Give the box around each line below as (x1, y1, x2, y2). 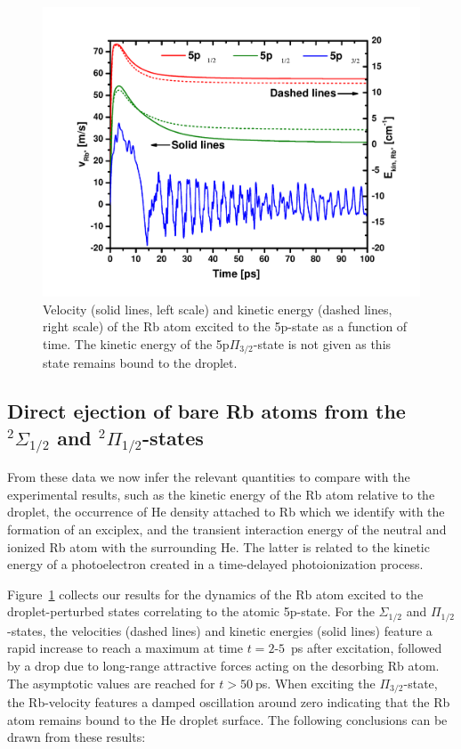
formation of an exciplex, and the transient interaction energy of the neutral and (7, 519, 447, 538)
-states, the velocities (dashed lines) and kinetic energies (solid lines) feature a (7, 621, 433, 639)
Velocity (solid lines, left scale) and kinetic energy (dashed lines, (43, 299, 392, 318)
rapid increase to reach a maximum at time (7, 639, 243, 657)
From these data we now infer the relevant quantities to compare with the (7, 468, 410, 486)
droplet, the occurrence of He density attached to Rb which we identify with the (7, 502, 445, 521)
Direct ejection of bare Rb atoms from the (7, 397, 406, 425)
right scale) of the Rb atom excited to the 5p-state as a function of (43, 317, 408, 336)
